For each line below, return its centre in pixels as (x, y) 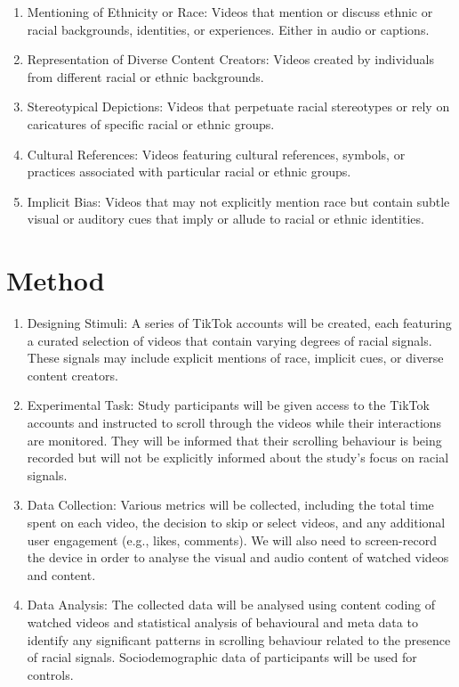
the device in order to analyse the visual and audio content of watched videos (238, 557)
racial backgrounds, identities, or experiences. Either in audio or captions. (228, 29)
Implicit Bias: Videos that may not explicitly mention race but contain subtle (238, 201)
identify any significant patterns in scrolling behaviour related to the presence (239, 639)
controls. (50, 674)
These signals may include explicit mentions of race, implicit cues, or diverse (235, 358)
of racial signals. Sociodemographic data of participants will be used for (222, 657)
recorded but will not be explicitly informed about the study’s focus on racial (238, 458)
